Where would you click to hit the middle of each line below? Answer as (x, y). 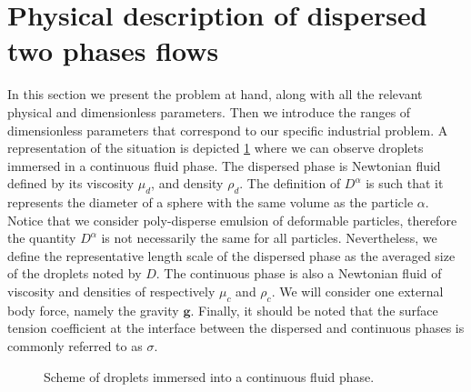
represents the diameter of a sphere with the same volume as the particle (210, 202)
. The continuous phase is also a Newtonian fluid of (299, 273)
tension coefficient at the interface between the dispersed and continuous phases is (236, 328)
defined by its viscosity (71, 183)
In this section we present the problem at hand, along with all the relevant (215, 94)
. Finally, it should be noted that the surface (314, 310)
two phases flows (113, 50)
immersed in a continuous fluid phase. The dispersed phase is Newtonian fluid (224, 165)
